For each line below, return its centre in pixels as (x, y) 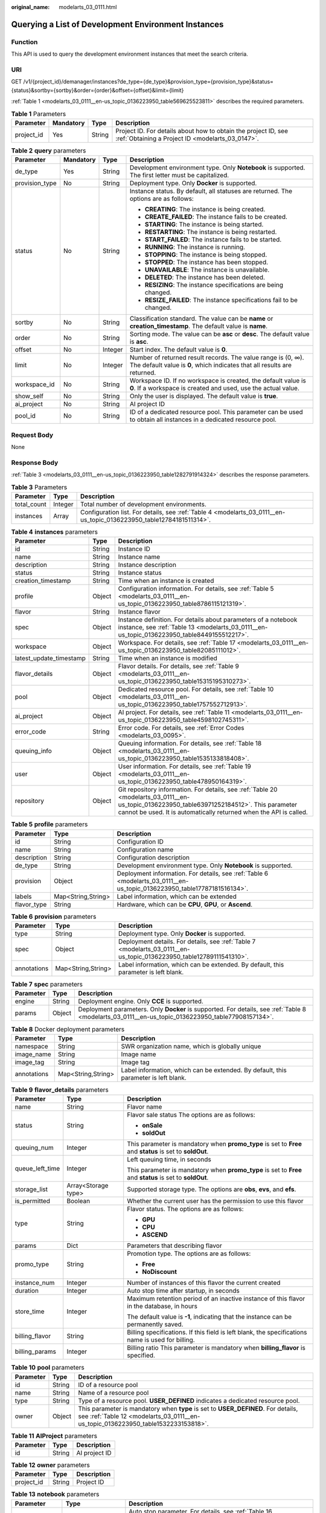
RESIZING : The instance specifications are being (214, 285)
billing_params (36, 1351)
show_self (29, 396)
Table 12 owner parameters (50, 1465)
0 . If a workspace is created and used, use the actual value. (215, 389)
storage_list (31, 1189)
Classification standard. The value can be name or (201, 319)
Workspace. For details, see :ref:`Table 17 (177, 643)
